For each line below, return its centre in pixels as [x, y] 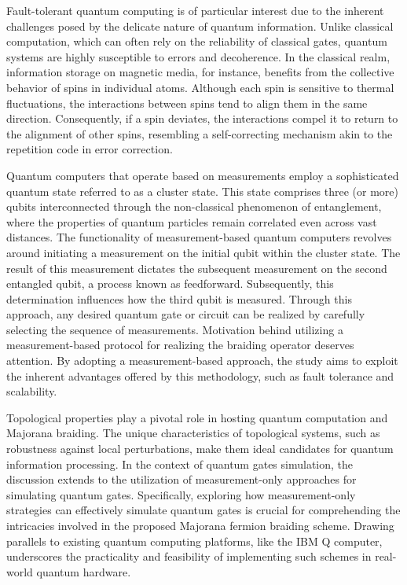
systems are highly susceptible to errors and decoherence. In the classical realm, [198, 56]
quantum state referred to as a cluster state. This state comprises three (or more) [203, 191]
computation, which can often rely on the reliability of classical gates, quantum [197, 41]
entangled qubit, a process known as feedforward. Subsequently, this [170, 283]
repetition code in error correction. [90, 149]
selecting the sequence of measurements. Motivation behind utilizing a [175, 329]
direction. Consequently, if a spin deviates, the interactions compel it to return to [202, 118]
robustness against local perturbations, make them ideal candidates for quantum [200, 449]
